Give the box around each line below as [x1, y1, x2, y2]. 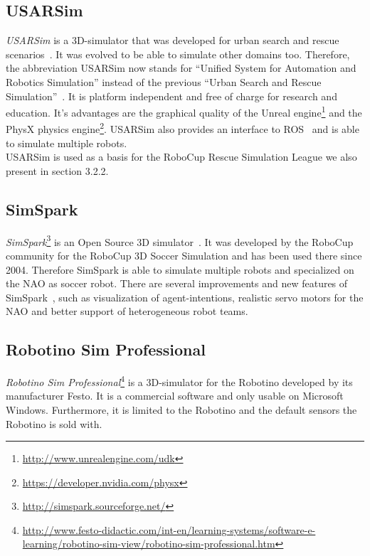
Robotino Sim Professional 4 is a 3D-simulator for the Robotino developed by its [6, 373, 353, 389]
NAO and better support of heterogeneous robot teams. [6, 304, 248, 319]
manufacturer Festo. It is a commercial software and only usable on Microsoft [6, 388, 344, 403]
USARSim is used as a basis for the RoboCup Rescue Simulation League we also [6, 149, 357, 164]
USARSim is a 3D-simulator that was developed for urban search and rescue [6, 33, 339, 48]
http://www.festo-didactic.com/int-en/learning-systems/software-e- [22, 522, 316, 537]
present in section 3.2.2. [6, 163, 109, 178]
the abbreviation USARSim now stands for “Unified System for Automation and [6, 60, 356, 75]
